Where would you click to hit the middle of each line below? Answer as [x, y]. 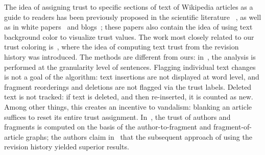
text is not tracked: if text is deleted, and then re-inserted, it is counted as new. [129, 97]
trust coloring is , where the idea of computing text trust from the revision [122, 47]
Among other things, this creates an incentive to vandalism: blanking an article [128, 106]
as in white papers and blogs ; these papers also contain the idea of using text [128, 27]
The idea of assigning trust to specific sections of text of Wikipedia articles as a [129, 7]
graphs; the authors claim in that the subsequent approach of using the [139, 136]
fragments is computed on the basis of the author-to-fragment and [108, 127]
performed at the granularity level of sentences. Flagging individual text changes [130, 67]
